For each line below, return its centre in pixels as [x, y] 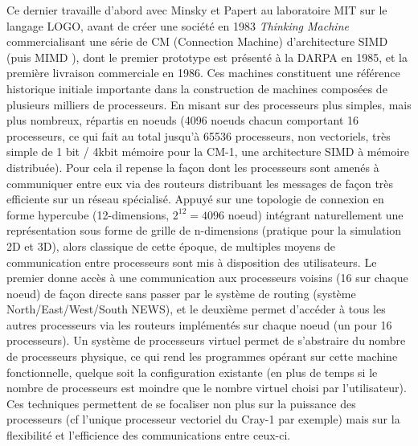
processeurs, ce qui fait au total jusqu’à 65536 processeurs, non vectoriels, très [199, 135]
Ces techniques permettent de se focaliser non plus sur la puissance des [181, 403]
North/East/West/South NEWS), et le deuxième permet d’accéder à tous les [196, 309]
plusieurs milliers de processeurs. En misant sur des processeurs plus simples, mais [209, 104]
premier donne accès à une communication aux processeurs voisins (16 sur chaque [207, 278]
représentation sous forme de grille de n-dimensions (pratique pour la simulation [204, 230]
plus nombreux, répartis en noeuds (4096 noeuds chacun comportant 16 [182, 120]
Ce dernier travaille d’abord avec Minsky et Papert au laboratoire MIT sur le [197, 10]
